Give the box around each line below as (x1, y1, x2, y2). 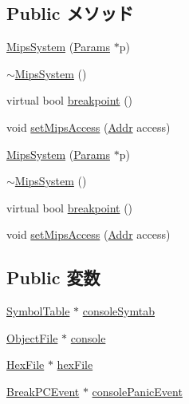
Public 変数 (6, 265, 100, 290)
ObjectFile (6, 329, 58, 346)
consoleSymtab (82, 303, 156, 319)
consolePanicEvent (92, 382, 183, 399)
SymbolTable (6, 303, 70, 319)
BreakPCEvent (6, 382, 80, 399)
